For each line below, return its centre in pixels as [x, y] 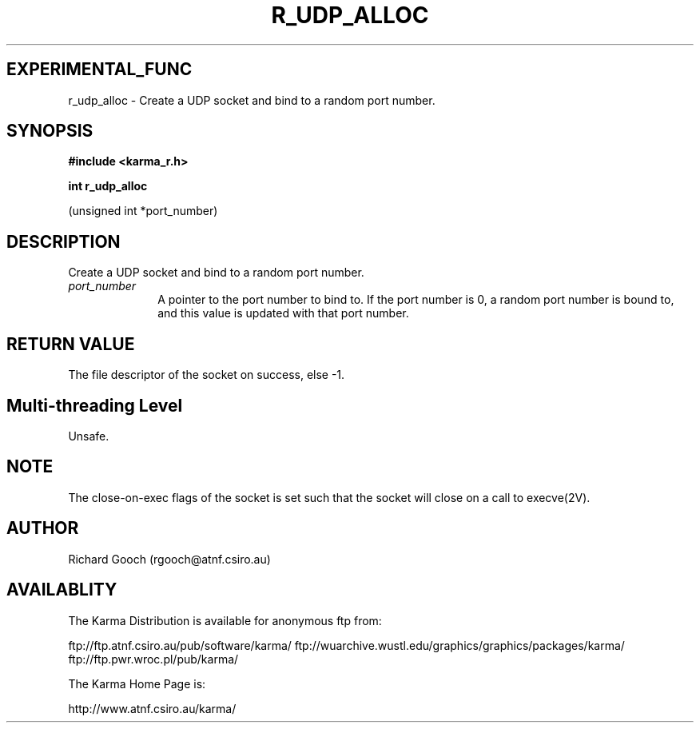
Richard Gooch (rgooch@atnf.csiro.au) [169, 559]
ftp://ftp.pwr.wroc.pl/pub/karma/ [153, 659]
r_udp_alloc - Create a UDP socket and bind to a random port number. [252, 100]
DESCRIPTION [64, 241]
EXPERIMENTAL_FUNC [99, 70]
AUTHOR [43, 528]
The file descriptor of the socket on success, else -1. [207, 375]
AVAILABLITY [62, 590]
